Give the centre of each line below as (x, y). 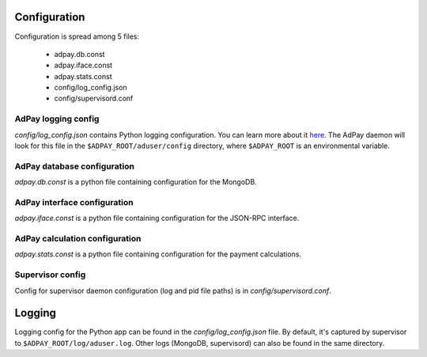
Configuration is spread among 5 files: (77, 36)
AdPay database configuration (74, 166)
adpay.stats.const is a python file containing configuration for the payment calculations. (158, 254)
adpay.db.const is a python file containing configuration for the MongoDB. (136, 182)
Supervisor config (50, 275)
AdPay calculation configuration (78, 239)
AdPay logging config (57, 119)
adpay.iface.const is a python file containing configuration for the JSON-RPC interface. (157, 218)
